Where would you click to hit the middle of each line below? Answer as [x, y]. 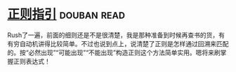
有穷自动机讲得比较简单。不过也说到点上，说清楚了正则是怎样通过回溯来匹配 [118, 43]
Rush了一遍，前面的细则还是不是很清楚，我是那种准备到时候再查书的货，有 [116, 35]
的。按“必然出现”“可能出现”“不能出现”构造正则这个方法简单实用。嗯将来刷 [114, 52]
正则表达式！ [32, 61]
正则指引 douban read [66, 14]
